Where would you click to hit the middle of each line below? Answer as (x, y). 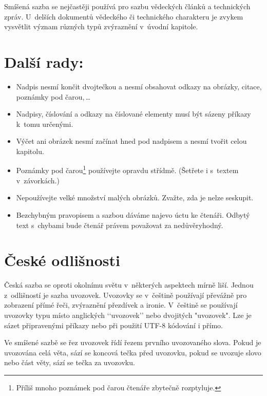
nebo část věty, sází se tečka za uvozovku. (70, 362)
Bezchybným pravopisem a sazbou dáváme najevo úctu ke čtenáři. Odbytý (133, 214)
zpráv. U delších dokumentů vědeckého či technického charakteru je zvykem (124, 16)
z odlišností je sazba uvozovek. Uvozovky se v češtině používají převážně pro (126, 295)
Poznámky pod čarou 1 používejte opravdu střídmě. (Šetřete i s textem (127, 169)
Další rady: (44, 61)
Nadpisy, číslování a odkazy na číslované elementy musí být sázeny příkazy (133, 114)
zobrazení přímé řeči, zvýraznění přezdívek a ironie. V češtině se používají (121, 305)
